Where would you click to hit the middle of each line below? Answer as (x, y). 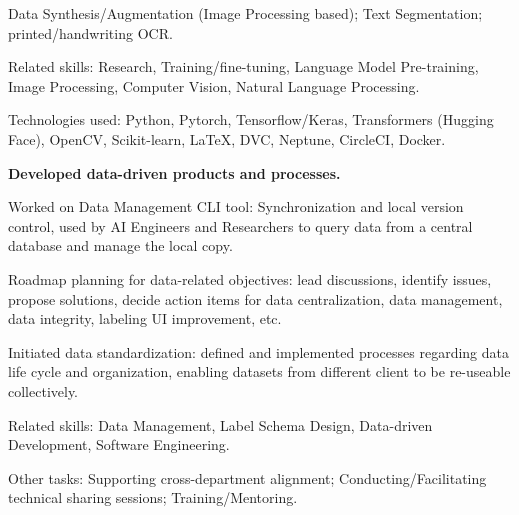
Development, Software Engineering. (119, 444)
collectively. (43, 390)
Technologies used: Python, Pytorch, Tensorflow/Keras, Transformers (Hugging (251, 119)
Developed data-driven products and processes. (174, 172)
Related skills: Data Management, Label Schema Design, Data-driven (220, 424)
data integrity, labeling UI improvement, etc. (145, 318)
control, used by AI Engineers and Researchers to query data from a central (240, 225)
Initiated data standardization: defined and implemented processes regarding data (259, 351)
